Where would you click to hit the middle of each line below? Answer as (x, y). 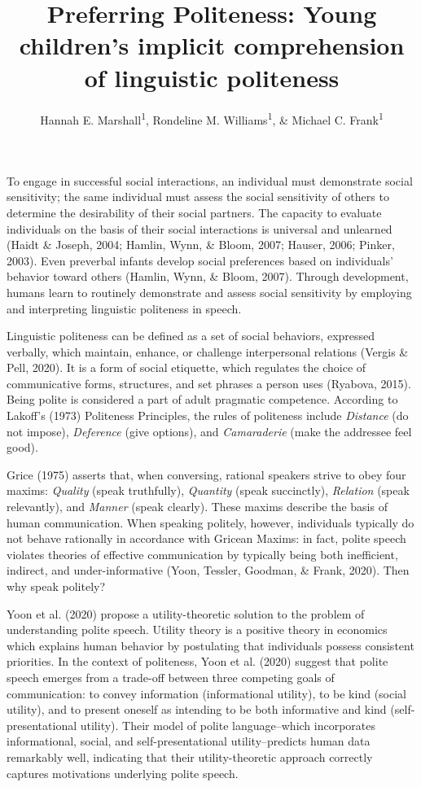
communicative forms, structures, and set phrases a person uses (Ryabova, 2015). (209, 383)
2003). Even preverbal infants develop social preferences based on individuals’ (200, 260)
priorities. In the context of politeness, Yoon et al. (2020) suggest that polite (197, 661)
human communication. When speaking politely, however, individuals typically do (210, 522)
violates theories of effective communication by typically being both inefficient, (202, 554)
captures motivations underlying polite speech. (123, 773)
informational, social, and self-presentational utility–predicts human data (189, 741)
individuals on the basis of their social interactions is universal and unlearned (200, 228)
